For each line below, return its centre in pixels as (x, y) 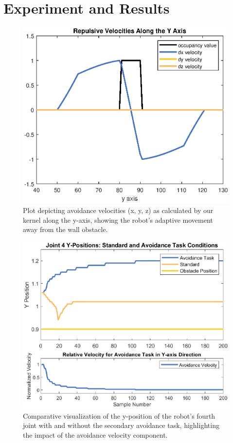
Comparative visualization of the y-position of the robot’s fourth (119, 415)
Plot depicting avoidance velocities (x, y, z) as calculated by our (118, 210)
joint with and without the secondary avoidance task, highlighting (121, 425)
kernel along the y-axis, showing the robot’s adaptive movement (118, 220)
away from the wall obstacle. (65, 229)
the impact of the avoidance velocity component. (95, 435)
